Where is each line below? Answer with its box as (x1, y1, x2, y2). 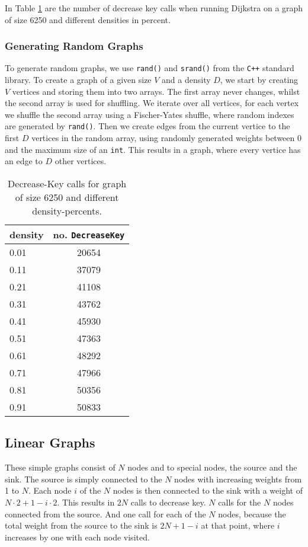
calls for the (218, 495, 261, 508)
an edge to (5, 155, 43, 167)
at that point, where (201, 519, 275, 532)
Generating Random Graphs (5, 39, 143, 53)
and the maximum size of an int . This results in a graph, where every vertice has (5, 143, 301, 155)
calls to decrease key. (130, 495, 206, 508)
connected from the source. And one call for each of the (5, 507, 206, 520)
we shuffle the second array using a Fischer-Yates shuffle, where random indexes (5, 108, 294, 120)
